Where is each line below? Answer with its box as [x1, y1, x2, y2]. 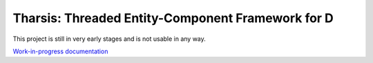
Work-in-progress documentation [12, 47, 108, 55]
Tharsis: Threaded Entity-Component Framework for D [12, 10, 334, 26]
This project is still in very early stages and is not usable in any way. [12, 35, 207, 43]
